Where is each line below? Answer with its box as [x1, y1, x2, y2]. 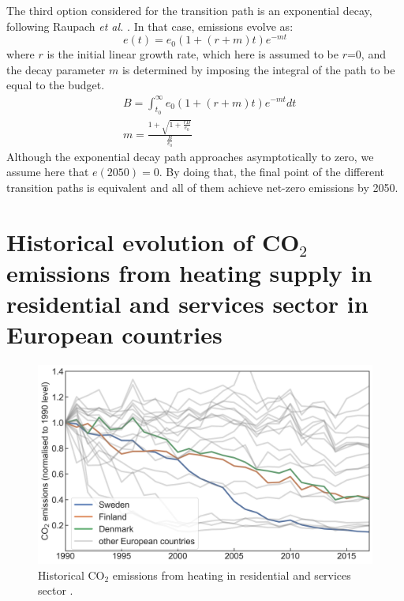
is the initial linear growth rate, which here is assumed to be [47, 46, 339, 62]
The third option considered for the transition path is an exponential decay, [6, 2, 372, 18]
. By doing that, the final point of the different [159, 163, 385, 180]
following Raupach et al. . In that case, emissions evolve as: [6, 17, 294, 34]
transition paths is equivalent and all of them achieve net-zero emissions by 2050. [6, 178, 398, 195]
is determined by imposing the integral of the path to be [122, 61, 395, 77]
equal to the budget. [6, 77, 105, 93]
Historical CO [38, 566, 105, 583]
